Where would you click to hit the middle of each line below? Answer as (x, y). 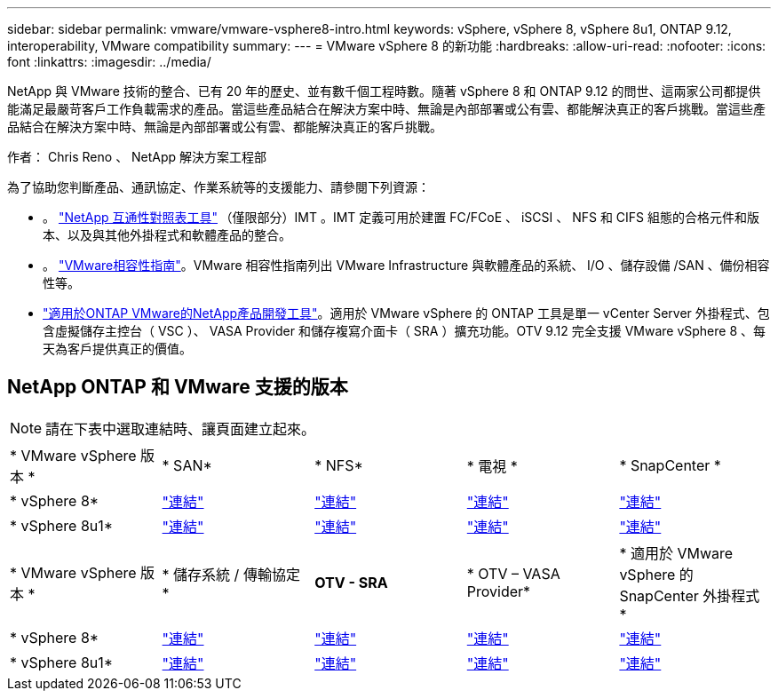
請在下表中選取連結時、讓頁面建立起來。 (181, 428)
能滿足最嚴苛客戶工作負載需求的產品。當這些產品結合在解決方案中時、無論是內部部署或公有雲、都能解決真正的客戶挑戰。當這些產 (386, 109)
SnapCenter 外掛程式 (690, 595)
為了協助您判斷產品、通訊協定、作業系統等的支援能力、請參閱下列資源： (218, 187)
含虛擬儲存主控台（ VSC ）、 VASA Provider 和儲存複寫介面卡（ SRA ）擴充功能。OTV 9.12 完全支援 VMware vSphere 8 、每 (404, 331)
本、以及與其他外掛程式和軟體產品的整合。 (167, 235)
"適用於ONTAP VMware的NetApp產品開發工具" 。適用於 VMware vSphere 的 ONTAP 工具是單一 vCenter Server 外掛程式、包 (406, 313)
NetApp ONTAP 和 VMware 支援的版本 (178, 387)
